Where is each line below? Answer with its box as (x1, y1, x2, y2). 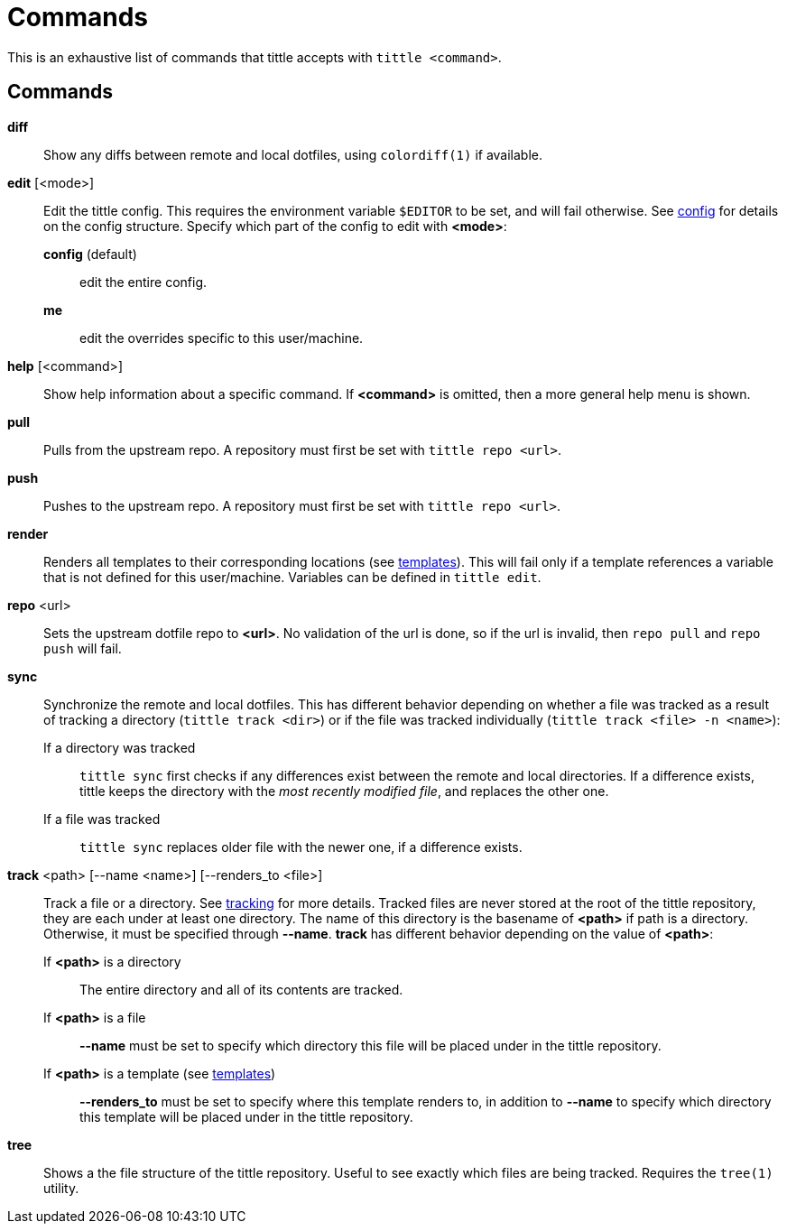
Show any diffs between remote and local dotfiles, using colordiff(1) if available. (43, 146, 543, 162)
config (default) (43, 245, 137, 262)
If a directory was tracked (43, 739, 196, 755)
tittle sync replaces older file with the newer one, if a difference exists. (79, 838, 523, 855)
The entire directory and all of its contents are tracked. (79, 981, 403, 997)
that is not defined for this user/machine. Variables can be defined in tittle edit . (43, 569, 542, 585)
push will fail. (43, 640, 122, 656)
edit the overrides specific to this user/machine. (79, 329, 364, 346)
